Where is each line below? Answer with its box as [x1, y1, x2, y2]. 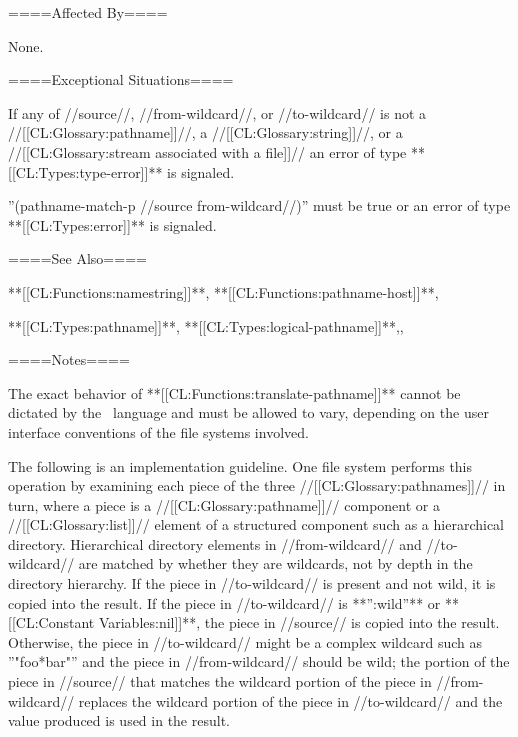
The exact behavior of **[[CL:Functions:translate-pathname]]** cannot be [8, 382, 461, 403]
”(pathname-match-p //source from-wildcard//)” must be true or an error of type [8, 195, 511, 216]
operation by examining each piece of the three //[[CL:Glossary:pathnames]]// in [8, 475, 506, 496]
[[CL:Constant [8, 612, 95, 633]
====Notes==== [8, 349, 130, 370]
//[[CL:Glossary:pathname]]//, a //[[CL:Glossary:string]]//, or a [8, 122, 403, 143]
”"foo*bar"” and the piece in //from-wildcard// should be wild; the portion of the [8, 651, 510, 672]
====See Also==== [8, 248, 147, 269]
